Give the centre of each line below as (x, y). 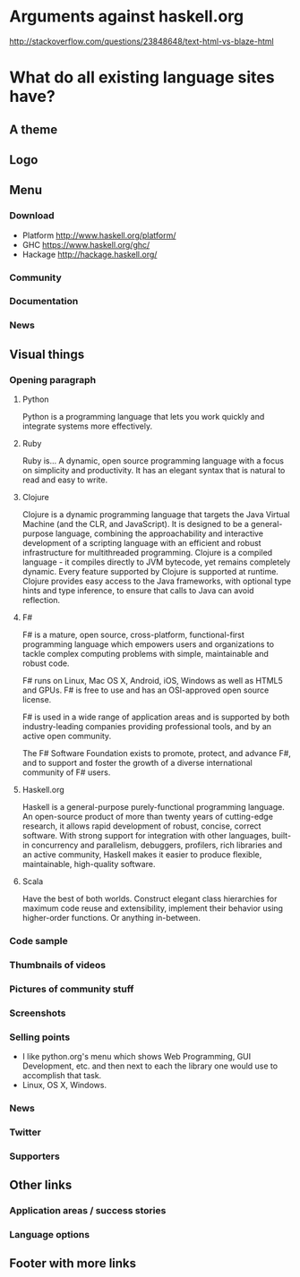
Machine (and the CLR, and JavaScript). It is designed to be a (135, 524)
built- (282, 836)
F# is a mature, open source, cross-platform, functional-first (133, 635)
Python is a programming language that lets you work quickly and (143, 417)
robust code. (46, 663)
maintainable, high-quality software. (89, 864)
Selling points (40, 1037)
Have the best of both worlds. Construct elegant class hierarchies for (150, 899)
